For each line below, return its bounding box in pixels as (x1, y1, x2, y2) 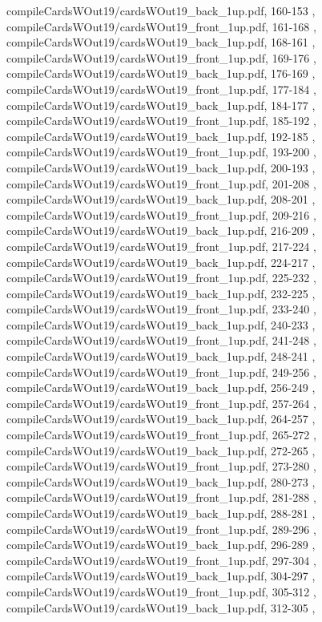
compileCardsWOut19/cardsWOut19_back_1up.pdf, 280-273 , (6, 473, 316, 490)
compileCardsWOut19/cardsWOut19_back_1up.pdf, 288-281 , (6, 505, 316, 521)
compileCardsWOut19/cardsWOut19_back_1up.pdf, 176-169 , (6, 65, 316, 82)
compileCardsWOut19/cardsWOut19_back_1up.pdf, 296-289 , (6, 536, 316, 553)
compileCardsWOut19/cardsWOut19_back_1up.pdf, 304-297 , (6, 567, 316, 584)
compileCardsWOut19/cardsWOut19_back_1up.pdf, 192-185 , (6, 127, 316, 144)
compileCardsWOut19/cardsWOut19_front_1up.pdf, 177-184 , (6, 80, 316, 97)
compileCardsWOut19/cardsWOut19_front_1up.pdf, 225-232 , (6, 269, 316, 286)
